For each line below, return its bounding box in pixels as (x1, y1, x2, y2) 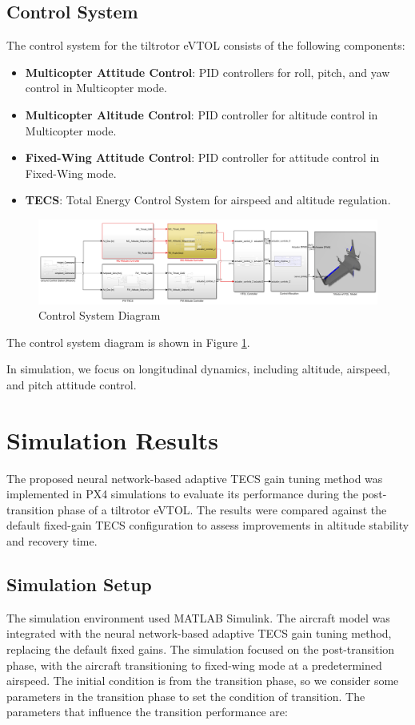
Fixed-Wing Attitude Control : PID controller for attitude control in (25, 149, 380, 166)
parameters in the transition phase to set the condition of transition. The (6, 687, 365, 704)
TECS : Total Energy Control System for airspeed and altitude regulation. (25, 191, 391, 208)
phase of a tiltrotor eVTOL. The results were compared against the (57, 501, 387, 518)
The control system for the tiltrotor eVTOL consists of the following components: (6, 37, 405, 54)
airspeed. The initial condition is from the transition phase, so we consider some (6, 672, 399, 689)
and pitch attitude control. (6, 376, 137, 393)
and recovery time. (6, 533, 98, 549)
